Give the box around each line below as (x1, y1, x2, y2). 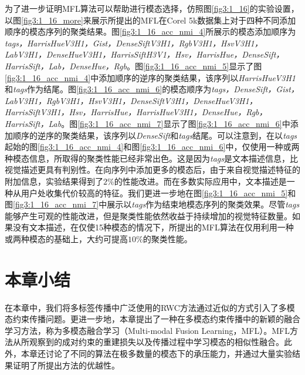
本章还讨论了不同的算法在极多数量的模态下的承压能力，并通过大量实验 (21, 347, 292, 359)
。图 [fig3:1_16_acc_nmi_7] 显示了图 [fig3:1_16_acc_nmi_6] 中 (61, 117, 290, 129)
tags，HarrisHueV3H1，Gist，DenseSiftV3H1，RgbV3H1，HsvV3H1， (5, 36, 263, 49)
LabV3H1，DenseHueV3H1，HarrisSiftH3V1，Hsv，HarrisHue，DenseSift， (5, 48, 284, 61)
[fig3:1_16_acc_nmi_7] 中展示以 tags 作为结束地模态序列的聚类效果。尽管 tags (13, 198, 300, 210)
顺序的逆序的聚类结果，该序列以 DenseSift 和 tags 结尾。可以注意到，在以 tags (12, 129, 297, 141)
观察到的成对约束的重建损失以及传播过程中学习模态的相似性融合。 (29, 336, 284, 348)
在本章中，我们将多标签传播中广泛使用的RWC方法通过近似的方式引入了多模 (5, 301, 295, 313)
